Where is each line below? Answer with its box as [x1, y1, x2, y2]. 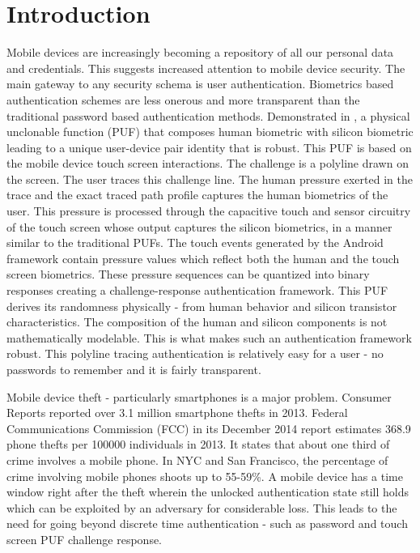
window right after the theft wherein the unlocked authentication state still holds [6, 483, 409, 500]
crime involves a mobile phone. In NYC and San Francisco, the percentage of [6, 451, 388, 468]
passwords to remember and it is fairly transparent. [6, 361, 261, 377]
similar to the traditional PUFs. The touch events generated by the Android [6, 234, 384, 251]
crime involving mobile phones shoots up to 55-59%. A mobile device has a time [6, 467, 403, 484]
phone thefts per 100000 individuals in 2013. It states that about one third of [6, 436, 390, 453]
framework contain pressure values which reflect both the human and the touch [6, 249, 400, 266]
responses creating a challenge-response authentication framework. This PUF [6, 282, 388, 299]
